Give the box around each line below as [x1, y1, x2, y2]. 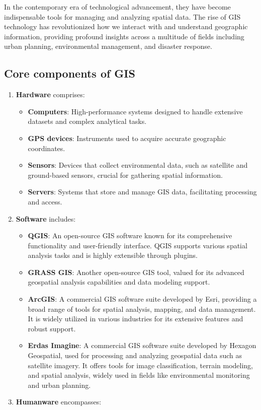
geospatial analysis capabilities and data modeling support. [28, 277, 210, 287]
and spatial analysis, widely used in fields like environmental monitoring [28, 370, 250, 380]
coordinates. [28, 143, 65, 153]
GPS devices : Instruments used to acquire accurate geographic [28, 132, 226, 143]
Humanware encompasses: [16, 396, 102, 407]
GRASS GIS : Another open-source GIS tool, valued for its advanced [28, 266, 244, 277]
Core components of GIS [4, 65, 135, 81]
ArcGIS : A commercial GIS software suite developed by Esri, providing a [28, 294, 257, 304]
